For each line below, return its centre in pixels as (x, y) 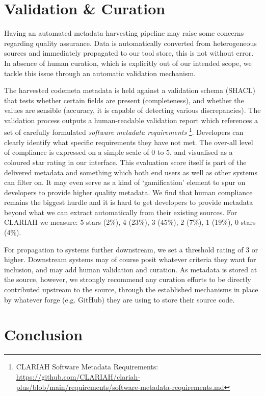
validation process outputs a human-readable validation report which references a (131, 120)
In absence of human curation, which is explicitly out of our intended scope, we (128, 63)
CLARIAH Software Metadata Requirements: (87, 367)
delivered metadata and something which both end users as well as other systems (131, 172)
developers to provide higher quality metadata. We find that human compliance (128, 192)
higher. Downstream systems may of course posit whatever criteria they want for (130, 259)
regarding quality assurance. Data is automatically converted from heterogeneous (130, 43)
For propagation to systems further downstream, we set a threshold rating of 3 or (131, 249)
